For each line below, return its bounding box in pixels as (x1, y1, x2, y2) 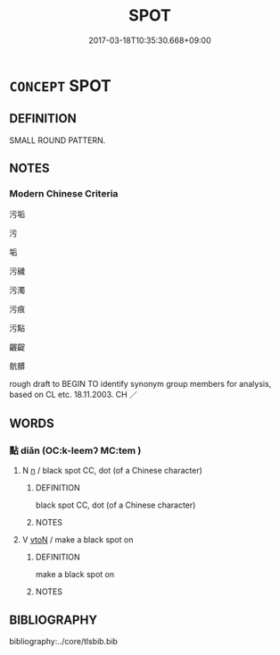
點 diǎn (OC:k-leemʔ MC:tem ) (9, 444, 142, 457)
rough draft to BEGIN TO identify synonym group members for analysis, (9, 379, 272, 390)
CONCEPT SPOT (9, 75, 111, 96)
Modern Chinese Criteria (9, 188, 119, 200)
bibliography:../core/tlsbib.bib (9, 635, 119, 646)
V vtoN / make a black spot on (21, 534, 134, 545)
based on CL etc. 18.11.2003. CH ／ (9, 390, 138, 400)
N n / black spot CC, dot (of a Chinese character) (21, 466, 203, 476)
